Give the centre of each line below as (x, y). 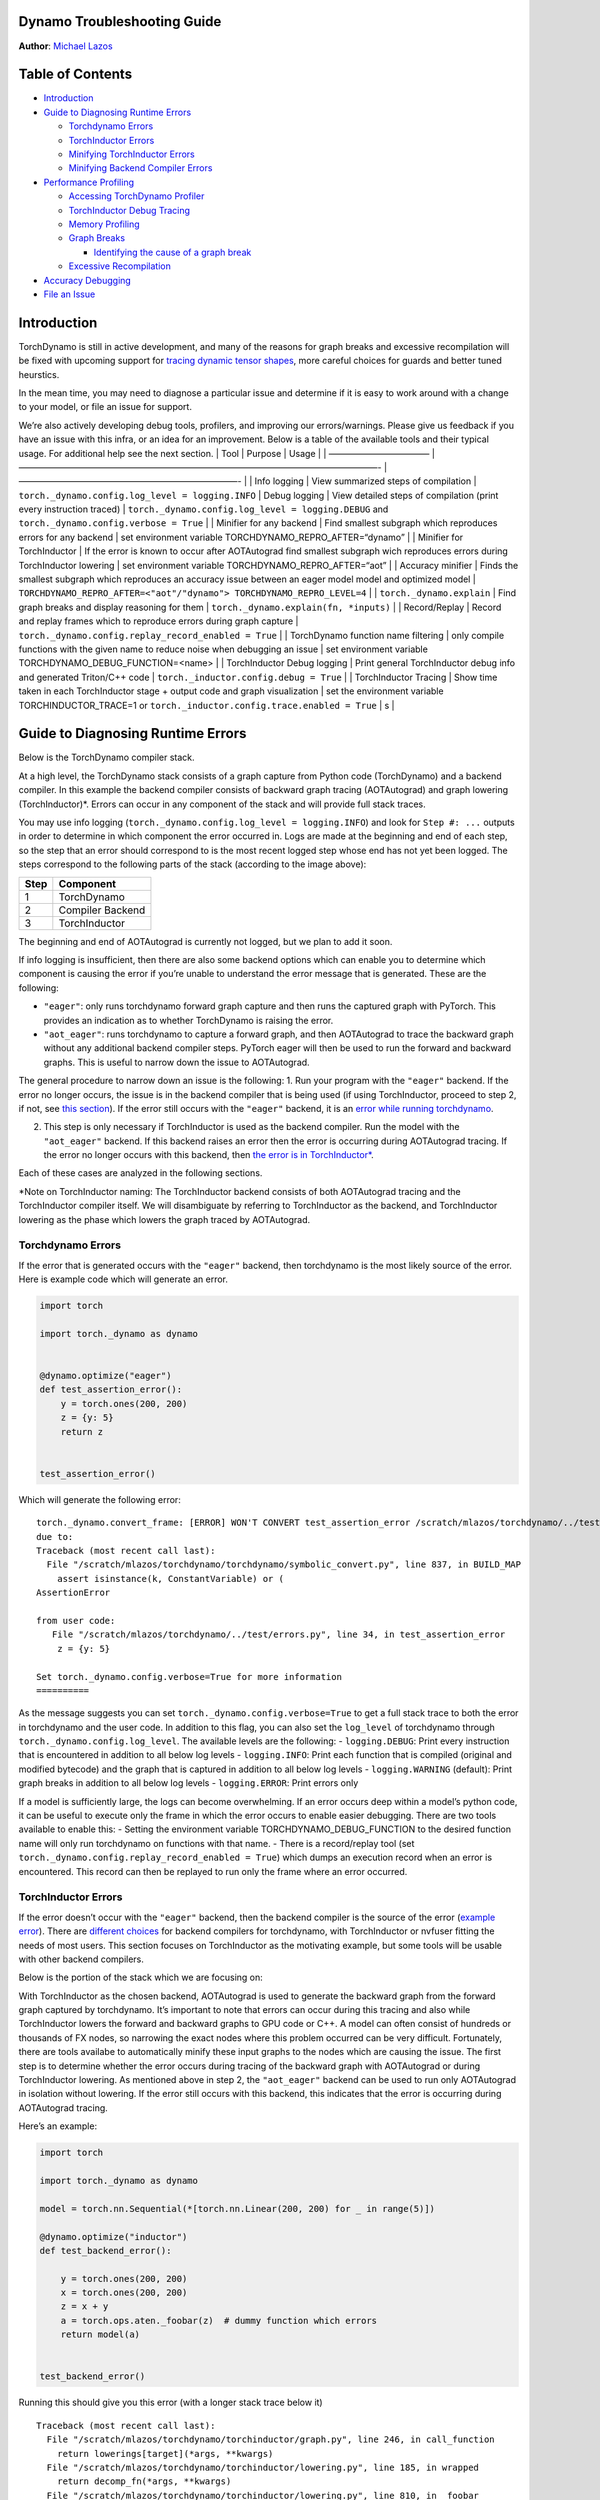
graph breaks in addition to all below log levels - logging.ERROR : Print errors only (188, 1783)
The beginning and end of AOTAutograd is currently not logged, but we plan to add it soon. (205, 941)
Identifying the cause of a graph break (172, 252)
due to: (55, 1536)
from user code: (76, 1620)
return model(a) (100, 2334)
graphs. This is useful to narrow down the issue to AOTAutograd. (176, 1062)
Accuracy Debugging (87, 280)
